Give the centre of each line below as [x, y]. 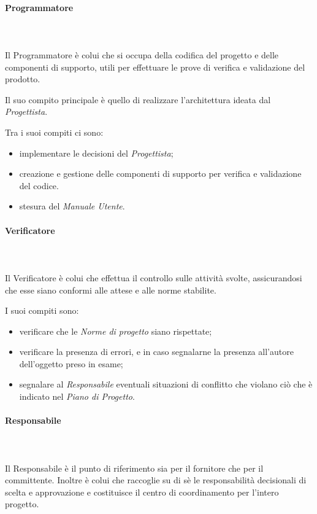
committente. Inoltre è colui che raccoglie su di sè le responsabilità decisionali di [156, 480]
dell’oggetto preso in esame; [71, 363]
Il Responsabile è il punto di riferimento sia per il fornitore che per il [134, 468]
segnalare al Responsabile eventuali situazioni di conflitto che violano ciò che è [166, 384]
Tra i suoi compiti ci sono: [54, 132]
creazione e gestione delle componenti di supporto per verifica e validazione [160, 173]
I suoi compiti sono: [42, 310]
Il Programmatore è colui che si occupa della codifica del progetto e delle [142, 54]
